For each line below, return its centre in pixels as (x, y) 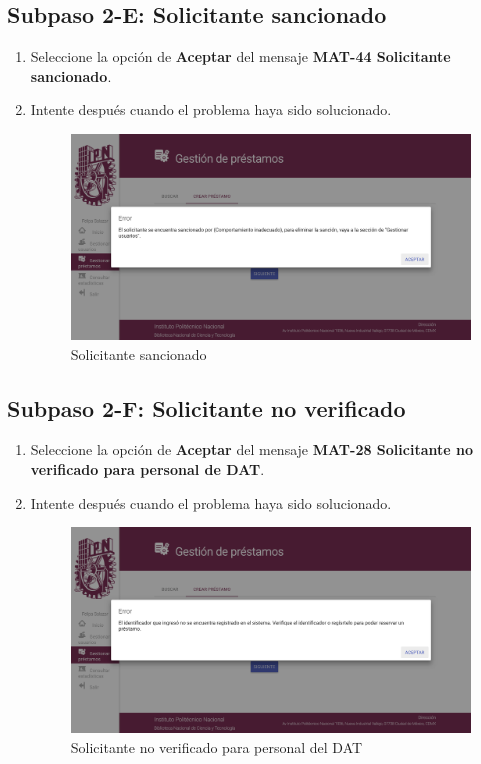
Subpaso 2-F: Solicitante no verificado (206, 407)
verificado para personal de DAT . (147, 468)
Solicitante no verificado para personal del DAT (216, 746)
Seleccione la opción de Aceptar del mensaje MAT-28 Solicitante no (251, 449)
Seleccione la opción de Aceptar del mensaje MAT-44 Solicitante (240, 56)
